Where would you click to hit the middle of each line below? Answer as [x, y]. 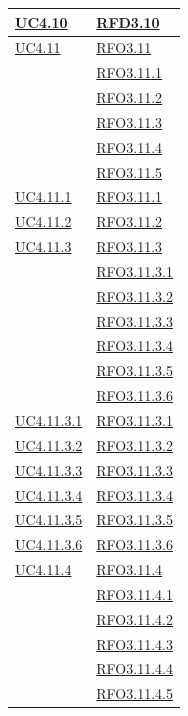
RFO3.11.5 [129, 171]
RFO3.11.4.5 [134, 693]
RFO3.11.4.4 [134, 668]
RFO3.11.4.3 [134, 643]
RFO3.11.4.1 [134, 593]
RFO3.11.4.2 [134, 618]
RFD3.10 [128, 21]
